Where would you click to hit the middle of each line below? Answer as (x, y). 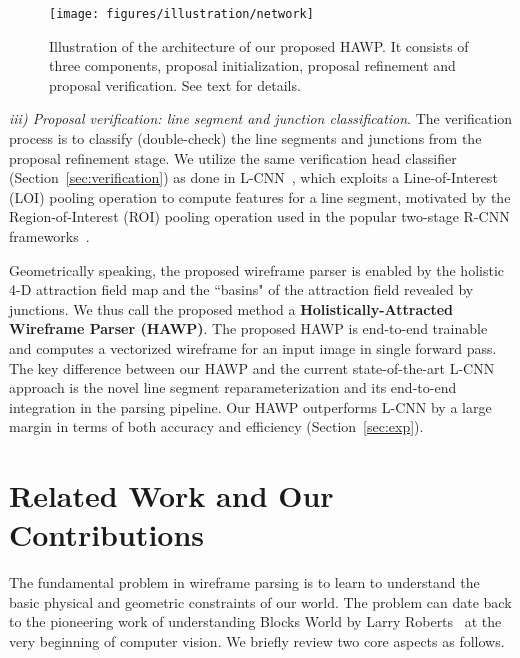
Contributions (107, 534)
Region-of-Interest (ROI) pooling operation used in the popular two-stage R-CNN (259, 216)
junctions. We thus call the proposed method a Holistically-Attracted (231, 308)
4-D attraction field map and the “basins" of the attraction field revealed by (241, 289)
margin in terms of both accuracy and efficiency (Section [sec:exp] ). (216, 426)
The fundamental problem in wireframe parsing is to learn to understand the (244, 582)
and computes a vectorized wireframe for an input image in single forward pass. (253, 347)
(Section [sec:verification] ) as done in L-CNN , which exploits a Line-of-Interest (253, 177)
